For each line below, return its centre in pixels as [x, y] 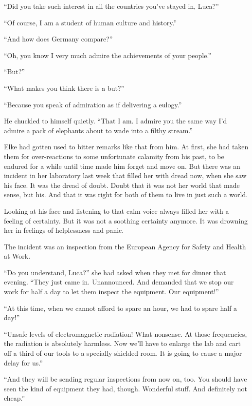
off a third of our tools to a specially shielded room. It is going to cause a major [123, 353]
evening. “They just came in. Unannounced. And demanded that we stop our [119, 282]
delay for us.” [23, 362]
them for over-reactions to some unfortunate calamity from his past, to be [114, 156]
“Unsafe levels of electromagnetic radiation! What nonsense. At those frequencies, [126, 334]
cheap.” [15, 398]
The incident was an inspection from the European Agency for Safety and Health [125, 246]
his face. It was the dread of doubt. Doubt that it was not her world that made [122, 185]
